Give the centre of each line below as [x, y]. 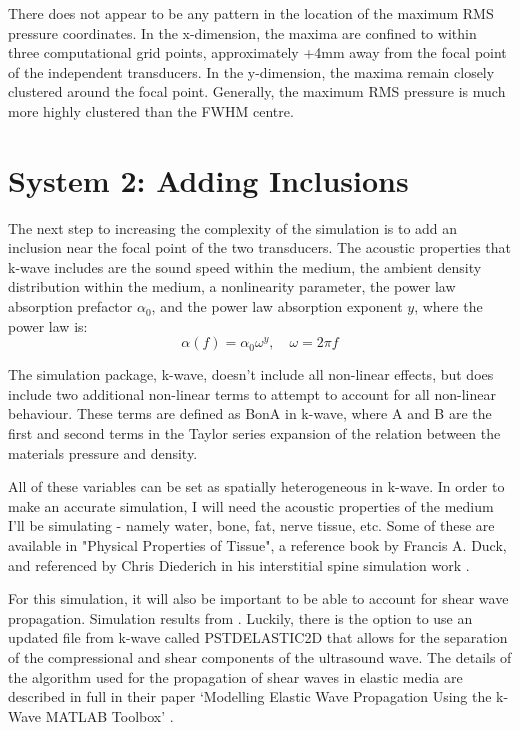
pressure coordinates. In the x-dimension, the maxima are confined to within [242, 32]
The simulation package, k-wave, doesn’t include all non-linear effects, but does [251, 374]
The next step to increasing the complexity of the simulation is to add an [233, 227]
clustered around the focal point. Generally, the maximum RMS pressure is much [257, 91]
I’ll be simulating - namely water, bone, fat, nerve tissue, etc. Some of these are [251, 525]
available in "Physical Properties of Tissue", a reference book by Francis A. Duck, [257, 545]
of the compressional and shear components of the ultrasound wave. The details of [260, 656]
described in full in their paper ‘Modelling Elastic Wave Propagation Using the [250, 696]
